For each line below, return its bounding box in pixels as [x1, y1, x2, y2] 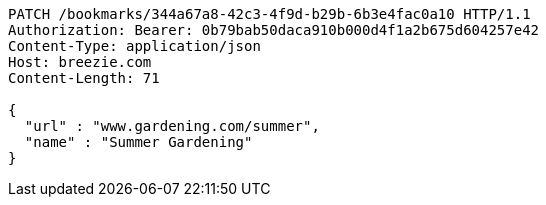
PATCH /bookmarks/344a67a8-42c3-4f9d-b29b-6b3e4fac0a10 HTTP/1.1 [8, 6, 531, 22]
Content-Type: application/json [8, 38, 261, 54]
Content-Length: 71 [8, 70, 160, 86]
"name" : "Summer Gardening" [24, 134, 253, 150]
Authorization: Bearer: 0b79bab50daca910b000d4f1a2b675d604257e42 [8, 22, 540, 38]
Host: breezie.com [8, 54, 152, 70]
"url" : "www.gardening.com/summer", [24, 118, 320, 134]
